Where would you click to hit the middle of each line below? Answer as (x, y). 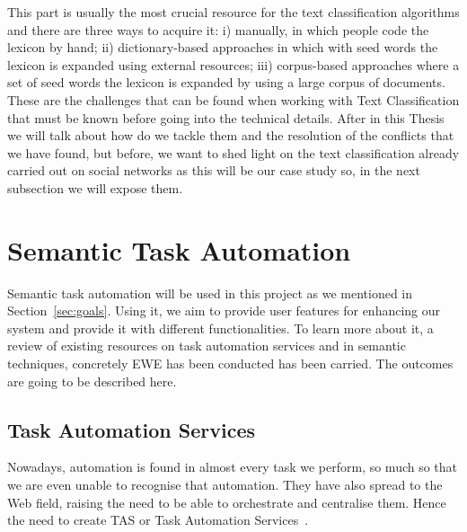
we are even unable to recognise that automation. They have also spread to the (225, 485)
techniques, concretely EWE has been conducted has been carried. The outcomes (230, 364)
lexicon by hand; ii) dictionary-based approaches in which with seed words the (223, 47)
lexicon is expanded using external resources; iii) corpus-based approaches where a (233, 64)
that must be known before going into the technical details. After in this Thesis (226, 117)
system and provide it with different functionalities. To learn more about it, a (220, 328)
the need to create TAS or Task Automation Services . (158, 520)
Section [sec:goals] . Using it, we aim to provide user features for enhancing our (224, 310)
